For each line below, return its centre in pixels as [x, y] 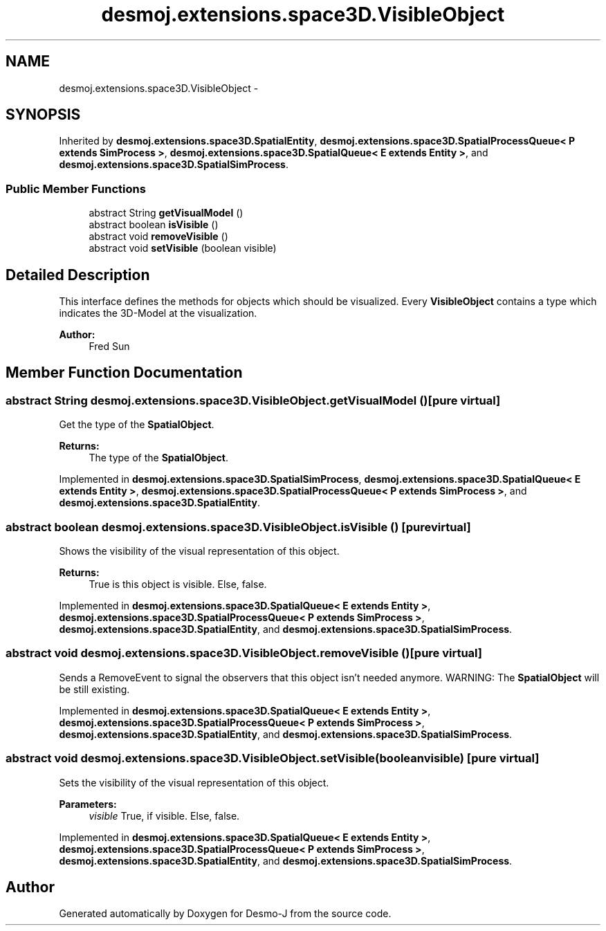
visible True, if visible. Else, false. [164, 815]
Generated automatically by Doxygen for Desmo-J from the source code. [225, 914]
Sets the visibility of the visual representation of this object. [194, 782]
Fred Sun [109, 347]
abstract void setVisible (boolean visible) [183, 248]
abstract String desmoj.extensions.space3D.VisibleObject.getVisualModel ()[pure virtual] [253, 400]
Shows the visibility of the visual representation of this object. [199, 551]
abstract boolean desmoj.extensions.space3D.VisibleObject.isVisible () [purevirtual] [238, 527]
